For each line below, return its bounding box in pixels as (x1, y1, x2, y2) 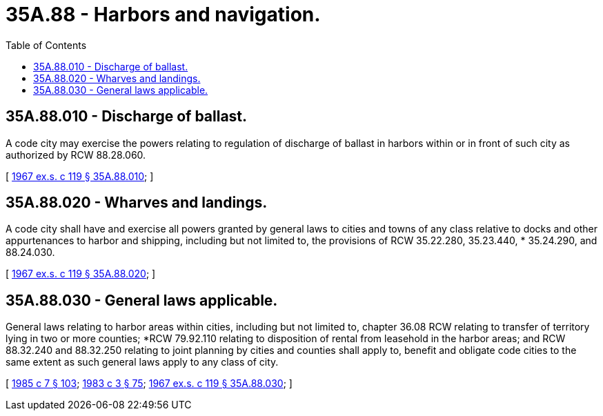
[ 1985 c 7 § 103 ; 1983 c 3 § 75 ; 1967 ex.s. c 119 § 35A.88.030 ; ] (6, 377, 293, 390)
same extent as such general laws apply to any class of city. (6, 356, 279, 368)
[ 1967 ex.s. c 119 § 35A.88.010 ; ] (6, 170, 154, 182)
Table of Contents (6, 39, 87, 51)
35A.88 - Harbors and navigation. (6, 3, 321, 26)
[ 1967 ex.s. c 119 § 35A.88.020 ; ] (6, 268, 156, 280)
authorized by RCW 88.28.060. (6, 148, 146, 161)
